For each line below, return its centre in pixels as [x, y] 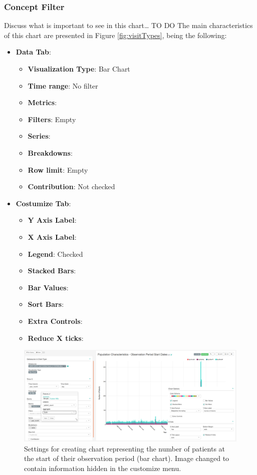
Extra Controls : [55, 321]
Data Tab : [33, 52]
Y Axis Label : [52, 220]
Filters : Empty [52, 119]
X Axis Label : [52, 236]
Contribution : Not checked [71, 186]
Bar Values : [48, 287]
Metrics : [42, 102]
